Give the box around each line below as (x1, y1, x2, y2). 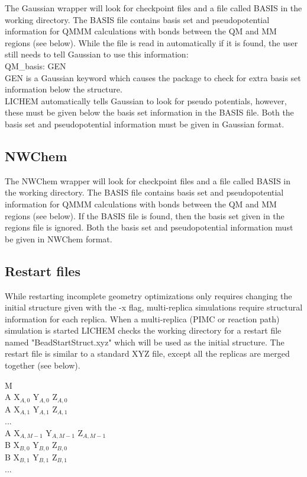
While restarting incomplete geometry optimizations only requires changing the (5, 289, 292, 302)
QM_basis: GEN (5, 59, 66, 72)
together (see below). (5, 359, 80, 372)
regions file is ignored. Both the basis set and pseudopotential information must (5, 221, 293, 233)
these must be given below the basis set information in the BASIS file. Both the (5, 106, 294, 119)
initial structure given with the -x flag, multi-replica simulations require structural (5, 301, 303, 313)
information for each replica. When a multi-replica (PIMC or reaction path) (5, 312, 280, 325)
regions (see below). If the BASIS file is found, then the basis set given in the (5, 209, 285, 222)
